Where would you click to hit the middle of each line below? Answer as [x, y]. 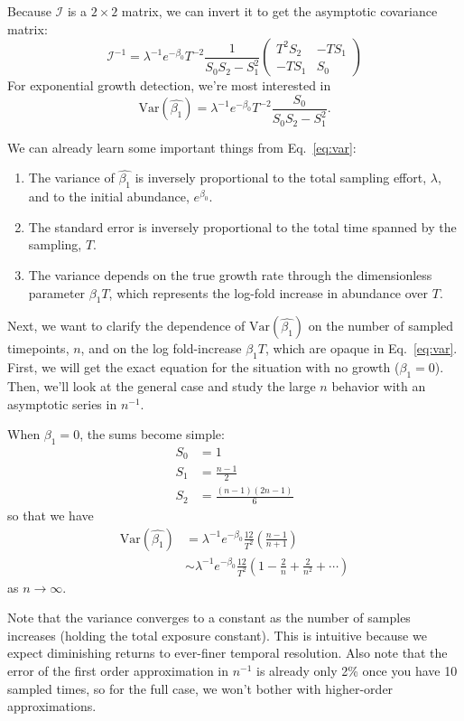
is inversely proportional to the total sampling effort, [281, 178]
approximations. [52, 706]
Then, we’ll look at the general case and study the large [162, 386]
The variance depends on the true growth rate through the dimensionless [230, 275]
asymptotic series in [62, 403]
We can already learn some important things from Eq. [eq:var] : [182, 147]
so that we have [51, 515]
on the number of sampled [381, 326]
